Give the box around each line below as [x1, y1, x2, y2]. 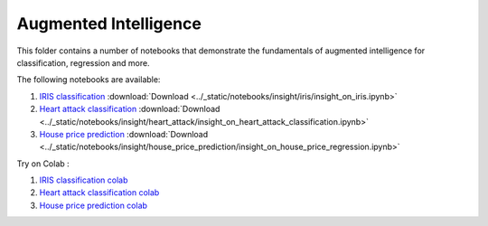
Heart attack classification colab [39, 187, 160, 198]
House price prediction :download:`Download [39, 128, 209, 139]
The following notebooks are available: [16, 74, 161, 85]
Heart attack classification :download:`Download [39, 104, 221, 115]
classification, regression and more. [16, 57, 150, 68]
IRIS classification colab [39, 174, 128, 185]
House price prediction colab [39, 200, 148, 211]
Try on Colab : [16, 158, 70, 169]
